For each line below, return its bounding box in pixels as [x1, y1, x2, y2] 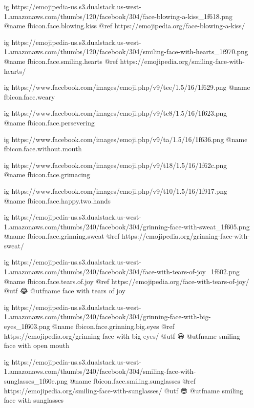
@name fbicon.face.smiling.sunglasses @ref [69, 376, 196, 386]
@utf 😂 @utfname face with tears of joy [4, 286, 126, 296]
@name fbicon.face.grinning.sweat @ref [4, 231, 120, 241]
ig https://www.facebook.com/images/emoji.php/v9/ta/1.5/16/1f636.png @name [4, 134, 248, 144]
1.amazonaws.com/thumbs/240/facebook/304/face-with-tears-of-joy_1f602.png [4, 266, 240, 277]
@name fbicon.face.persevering [4, 117, 95, 127]
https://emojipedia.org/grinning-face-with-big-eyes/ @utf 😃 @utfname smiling [4, 330, 240, 341]
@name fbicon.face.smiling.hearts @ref [4, 56, 118, 66]
